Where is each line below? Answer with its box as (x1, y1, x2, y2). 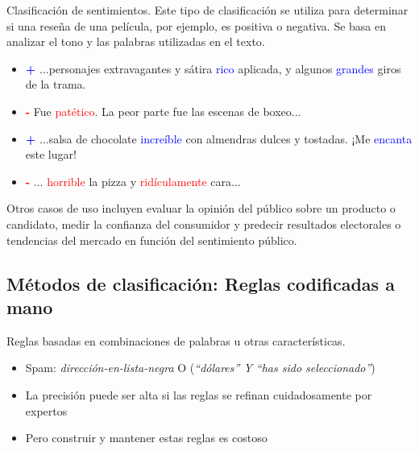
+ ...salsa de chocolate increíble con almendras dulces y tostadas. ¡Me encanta (25, 130, 413, 147)
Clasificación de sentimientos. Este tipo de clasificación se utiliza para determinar (6, 2, 409, 18)
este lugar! (25, 146, 77, 163)
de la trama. (25, 76, 86, 93)
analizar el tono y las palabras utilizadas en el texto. (6, 33, 265, 50)
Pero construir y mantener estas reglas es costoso (25, 429, 268, 446)
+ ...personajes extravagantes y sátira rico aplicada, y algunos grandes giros (25, 60, 401, 77)
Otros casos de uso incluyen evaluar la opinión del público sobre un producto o (6, 200, 396, 217)
